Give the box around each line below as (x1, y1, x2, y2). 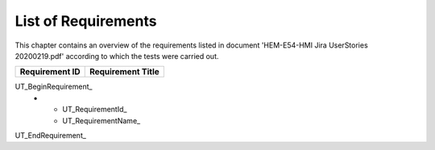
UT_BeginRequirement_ (14, 81, 93, 92)
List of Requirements (14, 12, 157, 30)
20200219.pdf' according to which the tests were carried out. (14, 51, 219, 60)
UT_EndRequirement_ (14, 130, 86, 140)
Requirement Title (89, 66, 160, 77)
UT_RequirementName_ (62, 115, 141, 125)
